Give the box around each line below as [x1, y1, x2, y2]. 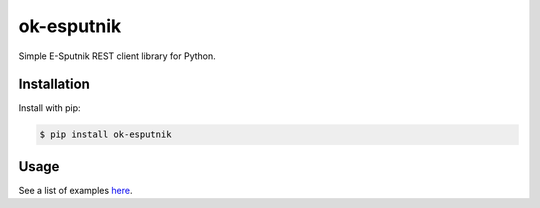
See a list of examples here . [18, 184, 133, 196]
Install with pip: [18, 102, 81, 114]
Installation [18, 76, 90, 93]
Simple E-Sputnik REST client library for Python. [18, 50, 217, 62]
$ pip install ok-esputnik [39, 129, 172, 140]
